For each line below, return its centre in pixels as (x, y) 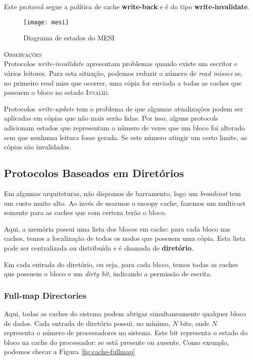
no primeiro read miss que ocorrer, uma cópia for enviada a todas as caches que (123, 82)
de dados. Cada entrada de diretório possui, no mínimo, (87, 323)
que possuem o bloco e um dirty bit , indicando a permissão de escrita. (108, 274)
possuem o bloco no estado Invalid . (57, 92)
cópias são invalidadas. (38, 147)
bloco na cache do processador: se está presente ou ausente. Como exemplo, (117, 342)
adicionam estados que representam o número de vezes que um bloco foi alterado (125, 127)
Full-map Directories (45, 295)
